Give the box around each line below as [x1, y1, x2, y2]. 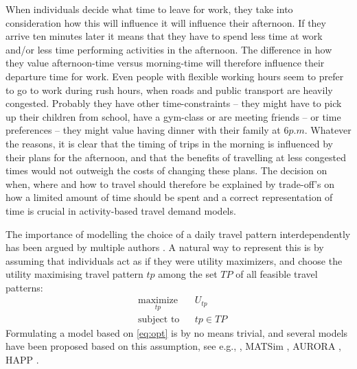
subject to [138, 314, 180, 324]
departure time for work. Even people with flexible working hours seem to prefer [5, 69, 344, 83]
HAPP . [5, 352, 39, 366]
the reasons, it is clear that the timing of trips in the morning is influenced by [5, 136, 333, 150]
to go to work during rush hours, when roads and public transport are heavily [5, 82, 333, 97]
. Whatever [304, 123, 352, 137]
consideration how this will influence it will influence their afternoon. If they [5, 15, 326, 29]
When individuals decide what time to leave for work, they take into [5, 2, 293, 16]
